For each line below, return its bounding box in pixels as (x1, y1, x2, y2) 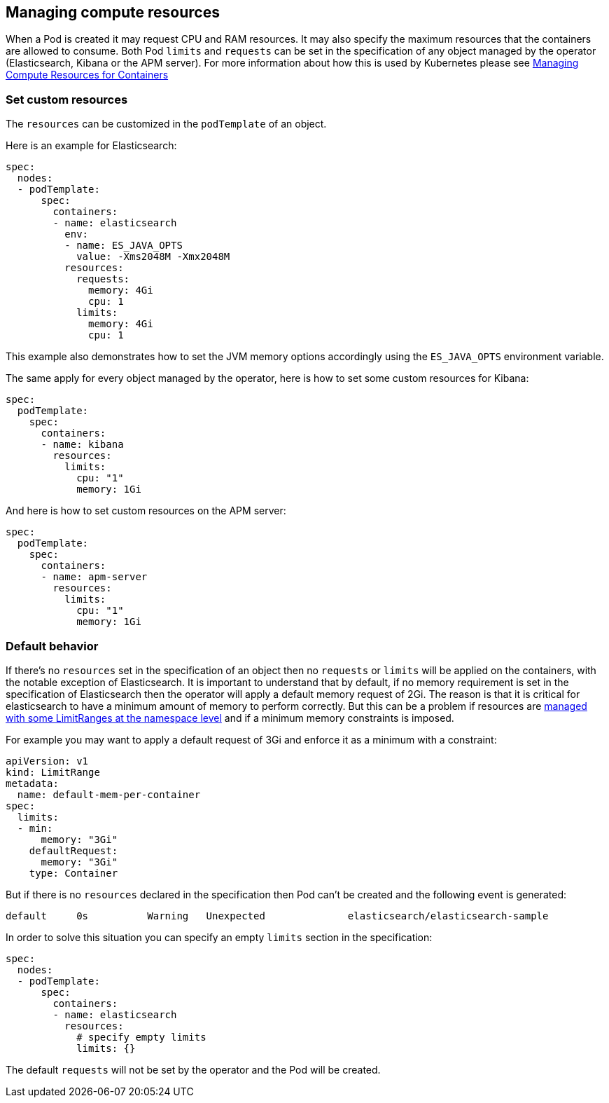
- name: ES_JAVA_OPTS (64, 240, 183, 252)
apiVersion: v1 (6, 755, 89, 767)
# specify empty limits (76, 1031, 206, 1043)
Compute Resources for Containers (6, 69, 169, 81)
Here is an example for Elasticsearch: (6, 139, 177, 152)
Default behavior (6, 638, 99, 653)
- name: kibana (41, 439, 124, 451)
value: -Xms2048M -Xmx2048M (76, 251, 230, 263)
